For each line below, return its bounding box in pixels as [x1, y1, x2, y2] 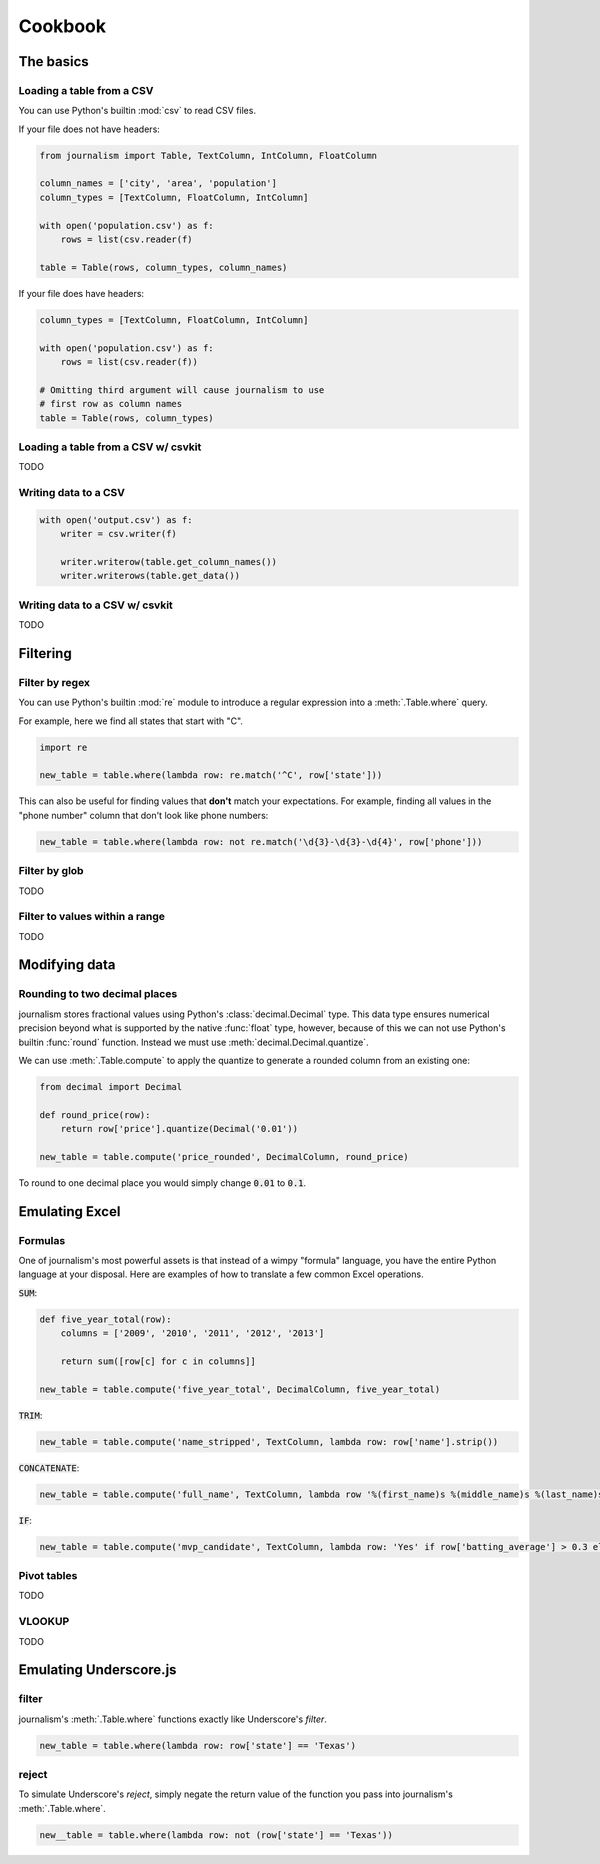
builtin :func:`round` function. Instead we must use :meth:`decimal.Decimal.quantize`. [18, 1036, 369, 1048]
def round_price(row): [39, 1109, 151, 1120]
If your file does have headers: [18, 287, 145, 299]
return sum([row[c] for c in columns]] [60, 1355, 257, 1367]
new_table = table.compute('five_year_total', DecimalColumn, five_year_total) [39, 1383, 441, 1395]
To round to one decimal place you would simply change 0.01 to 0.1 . [18, 1176, 307, 1189]
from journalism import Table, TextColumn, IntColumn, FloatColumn [39, 150, 378, 161]
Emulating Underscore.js [18, 1661, 177, 1679]
